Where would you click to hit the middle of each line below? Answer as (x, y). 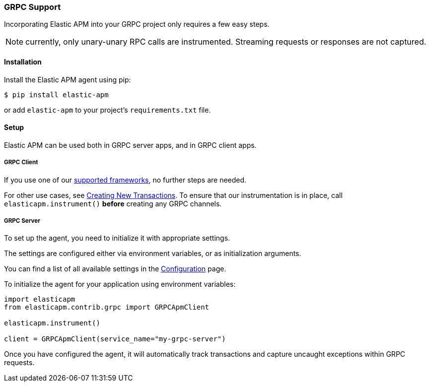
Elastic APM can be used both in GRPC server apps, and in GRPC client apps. (130, 145)
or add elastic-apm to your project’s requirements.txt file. (107, 110)
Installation (23, 62)
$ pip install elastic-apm (56, 95)
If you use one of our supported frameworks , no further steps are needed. (125, 180)
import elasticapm (40, 299)
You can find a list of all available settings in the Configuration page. (115, 269)
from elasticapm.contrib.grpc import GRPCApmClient (107, 307)
